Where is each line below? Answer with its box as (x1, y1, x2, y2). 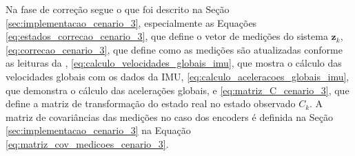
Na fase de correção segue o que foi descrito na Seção (6, 2, 230, 16)
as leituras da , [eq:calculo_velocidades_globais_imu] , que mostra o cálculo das (6, 56, 342, 70)
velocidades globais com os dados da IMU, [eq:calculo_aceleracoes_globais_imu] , (6, 69, 349, 83)
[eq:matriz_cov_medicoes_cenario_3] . (6, 136, 169, 151)
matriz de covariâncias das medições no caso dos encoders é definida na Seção (6, 109, 333, 124)
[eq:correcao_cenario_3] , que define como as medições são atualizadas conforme (6, 42, 343, 56)
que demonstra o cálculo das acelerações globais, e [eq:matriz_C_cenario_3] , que (6, 82, 349, 97)
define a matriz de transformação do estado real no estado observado (6, 96, 296, 111)
